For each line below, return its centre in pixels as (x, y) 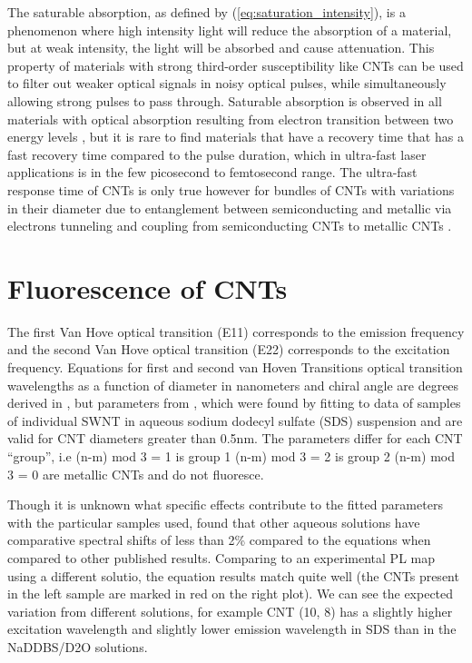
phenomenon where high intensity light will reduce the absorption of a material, (230, 30)
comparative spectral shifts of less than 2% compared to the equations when (219, 540)
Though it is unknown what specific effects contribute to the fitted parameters (225, 505)
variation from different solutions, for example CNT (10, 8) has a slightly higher (230, 611)
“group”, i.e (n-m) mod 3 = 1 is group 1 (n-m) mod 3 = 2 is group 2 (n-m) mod (231, 456)
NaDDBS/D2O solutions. (78, 646)
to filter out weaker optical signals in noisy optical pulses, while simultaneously (227, 83)
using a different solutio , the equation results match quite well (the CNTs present (233, 575)
